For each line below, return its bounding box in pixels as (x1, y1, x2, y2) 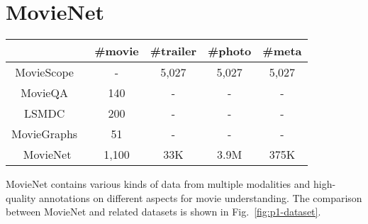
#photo (207, 43, 252, 60)
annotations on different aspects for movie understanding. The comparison (39, 190, 362, 205)
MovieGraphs (11, 125, 78, 142)
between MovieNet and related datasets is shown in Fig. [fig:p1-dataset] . (6, 204, 321, 219)
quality (6, 190, 36, 205)
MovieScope (15, 64, 74, 81)
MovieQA (21, 84, 68, 101)
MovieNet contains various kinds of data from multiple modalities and (6, 177, 311, 191)
